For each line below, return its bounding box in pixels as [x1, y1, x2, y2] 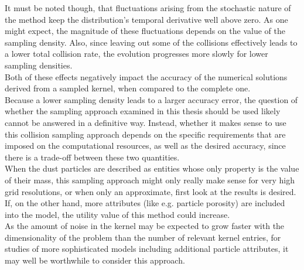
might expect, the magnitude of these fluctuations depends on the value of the [5, 25, 285, 37]
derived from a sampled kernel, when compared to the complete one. [5, 82, 251, 94]
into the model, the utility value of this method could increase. [5, 208, 230, 220]
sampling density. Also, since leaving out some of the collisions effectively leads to [5, 36, 298, 48]
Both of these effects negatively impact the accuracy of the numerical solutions [5, 70, 288, 83]
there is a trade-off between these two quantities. [5, 151, 180, 163]
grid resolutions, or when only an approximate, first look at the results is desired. [5, 185, 296, 197]
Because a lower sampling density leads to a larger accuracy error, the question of [5, 93, 298, 105]
